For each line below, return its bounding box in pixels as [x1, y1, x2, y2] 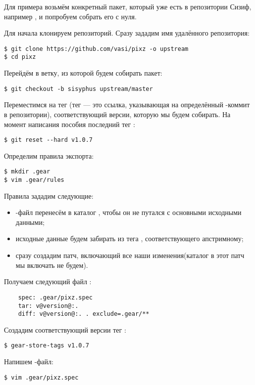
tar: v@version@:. [18, 302, 79, 309]
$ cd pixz [4, 53, 36, 61]
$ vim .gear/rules [4, 176, 64, 184]
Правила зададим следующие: [4, 190, 94, 201]
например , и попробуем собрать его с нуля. [4, 11, 137, 21]
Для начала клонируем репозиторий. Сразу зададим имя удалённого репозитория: [4, 28, 250, 38]
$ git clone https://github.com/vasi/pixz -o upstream [4, 45, 189, 52]
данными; [15, 216, 45, 227]
